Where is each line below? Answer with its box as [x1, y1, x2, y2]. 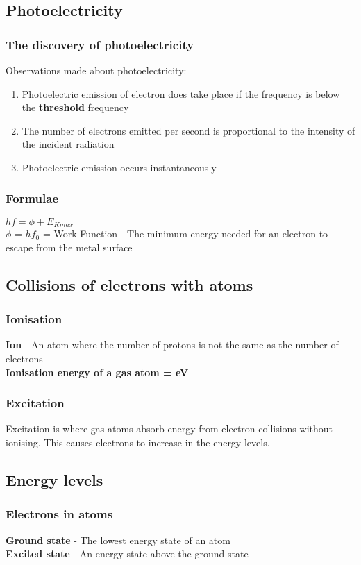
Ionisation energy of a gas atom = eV [6, 364, 189, 379]
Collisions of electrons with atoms [6, 273, 253, 295]
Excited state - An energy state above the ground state [6, 546, 249, 561]
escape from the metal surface [6, 239, 133, 254]
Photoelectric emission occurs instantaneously [22, 160, 217, 174]
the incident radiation [22, 137, 115, 151]
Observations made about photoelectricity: [6, 63, 187, 77]
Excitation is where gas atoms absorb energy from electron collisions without [6, 421, 333, 436]
